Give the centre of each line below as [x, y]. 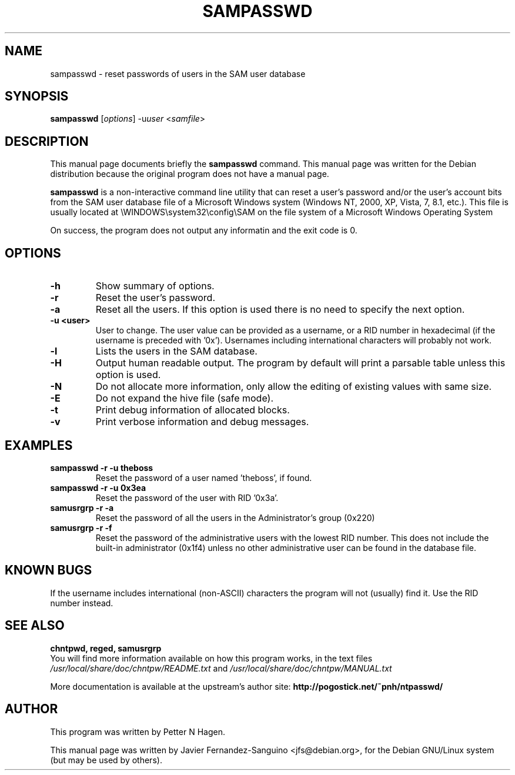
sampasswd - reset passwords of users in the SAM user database [178, 74]
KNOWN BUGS [49, 570]
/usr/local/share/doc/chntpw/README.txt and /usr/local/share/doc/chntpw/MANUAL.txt [221, 668]
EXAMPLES [39, 445]
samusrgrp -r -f [81, 527]
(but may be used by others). [106, 760]
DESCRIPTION [47, 141]
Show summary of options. [155, 286]
